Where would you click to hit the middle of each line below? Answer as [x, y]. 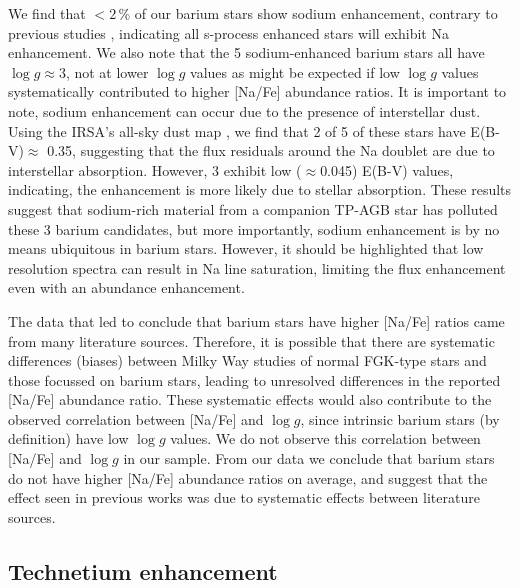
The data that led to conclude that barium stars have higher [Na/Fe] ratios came [256, 320]
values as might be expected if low [295, 71]
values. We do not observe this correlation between [325, 438]
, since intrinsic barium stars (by [400, 418]
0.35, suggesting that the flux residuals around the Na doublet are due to [271, 150]
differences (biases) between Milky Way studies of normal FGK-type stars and [247, 360]
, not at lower [107, 71]
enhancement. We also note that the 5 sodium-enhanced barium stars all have [246, 52]
